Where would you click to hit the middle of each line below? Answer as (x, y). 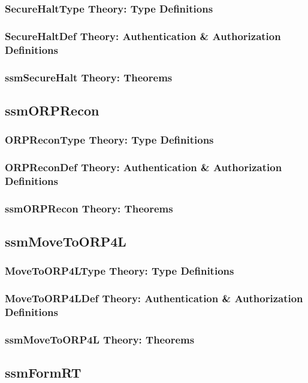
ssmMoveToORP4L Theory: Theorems (100, 339)
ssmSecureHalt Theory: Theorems (89, 77)
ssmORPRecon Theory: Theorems (89, 208)
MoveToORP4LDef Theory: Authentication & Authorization (154, 298)
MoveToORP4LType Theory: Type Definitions (120, 271)
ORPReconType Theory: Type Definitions (109, 140)
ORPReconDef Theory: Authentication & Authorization (144, 167)
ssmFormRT (43, 373)
